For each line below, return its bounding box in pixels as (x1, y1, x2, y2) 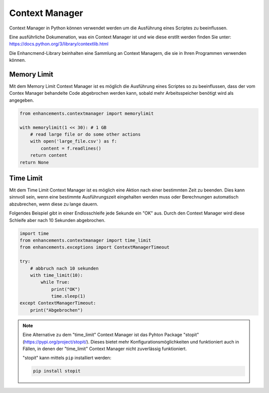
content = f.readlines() (40, 145, 102, 151)
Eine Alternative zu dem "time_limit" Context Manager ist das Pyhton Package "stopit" (22, 332, 199, 338)
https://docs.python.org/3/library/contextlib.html (9, 41, 109, 47)
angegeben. (9, 97, 34, 103)
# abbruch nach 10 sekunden (30, 265, 99, 271)
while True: (40, 279, 70, 285)
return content (30, 153, 67, 158)
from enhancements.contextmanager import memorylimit (19, 110, 154, 116)
